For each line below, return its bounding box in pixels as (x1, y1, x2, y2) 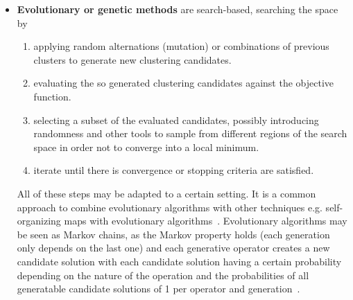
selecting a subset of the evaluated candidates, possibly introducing (33, 112, 319, 127)
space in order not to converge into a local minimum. (33, 139, 259, 154)
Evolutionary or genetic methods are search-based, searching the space (17, 2, 338, 16)
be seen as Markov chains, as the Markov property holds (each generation (17, 227, 330, 241)
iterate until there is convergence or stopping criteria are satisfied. (33, 163, 314, 177)
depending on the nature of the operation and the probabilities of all (17, 267, 309, 282)
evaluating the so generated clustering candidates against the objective (33, 76, 334, 90)
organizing (17, 213, 61, 228)
